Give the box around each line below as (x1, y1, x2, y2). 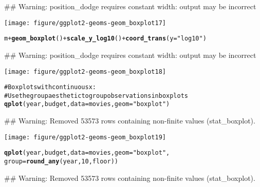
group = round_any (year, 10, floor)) (4, 158, 118, 165)
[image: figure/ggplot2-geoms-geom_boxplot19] (4, 133, 166, 141)
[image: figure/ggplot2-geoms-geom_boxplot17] (4, 19, 166, 27)
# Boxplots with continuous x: (4, 84, 97, 91)
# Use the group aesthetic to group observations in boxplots (4, 92, 189, 99)
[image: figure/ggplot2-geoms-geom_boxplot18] (4, 68, 166, 75)
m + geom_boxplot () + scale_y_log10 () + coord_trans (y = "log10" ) (4, 35, 207, 43)
